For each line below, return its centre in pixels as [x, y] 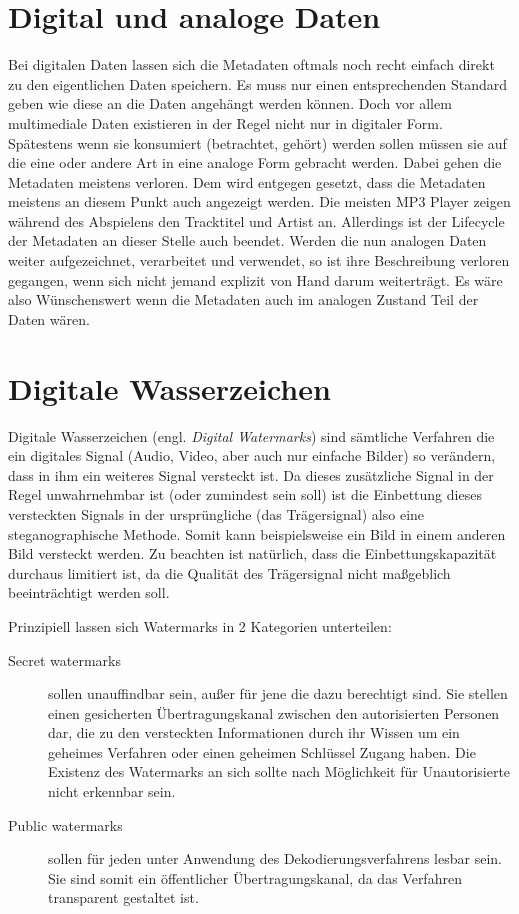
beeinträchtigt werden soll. [89, 592]
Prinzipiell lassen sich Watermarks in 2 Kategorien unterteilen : [200, 625]
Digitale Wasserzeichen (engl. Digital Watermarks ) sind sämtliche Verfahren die [251, 435]
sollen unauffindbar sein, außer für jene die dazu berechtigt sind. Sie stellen [278, 693]
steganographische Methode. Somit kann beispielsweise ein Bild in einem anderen [257, 533]
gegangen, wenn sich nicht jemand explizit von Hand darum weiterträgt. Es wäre [255, 279]
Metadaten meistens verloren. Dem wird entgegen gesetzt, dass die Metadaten [247, 181]
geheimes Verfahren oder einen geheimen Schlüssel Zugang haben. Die [262, 751]
